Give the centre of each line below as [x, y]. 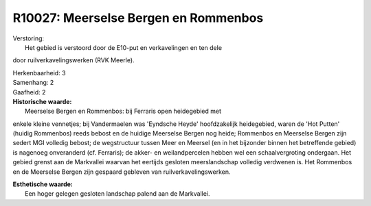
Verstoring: [29, 38]
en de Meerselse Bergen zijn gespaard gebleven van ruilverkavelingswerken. [122, 172]
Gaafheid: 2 [29, 92]
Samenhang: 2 [33, 83]
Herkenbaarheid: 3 [39, 73]
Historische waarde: [42, 101]
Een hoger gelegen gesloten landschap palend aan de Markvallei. [117, 194]
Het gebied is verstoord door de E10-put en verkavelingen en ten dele [124, 47]
